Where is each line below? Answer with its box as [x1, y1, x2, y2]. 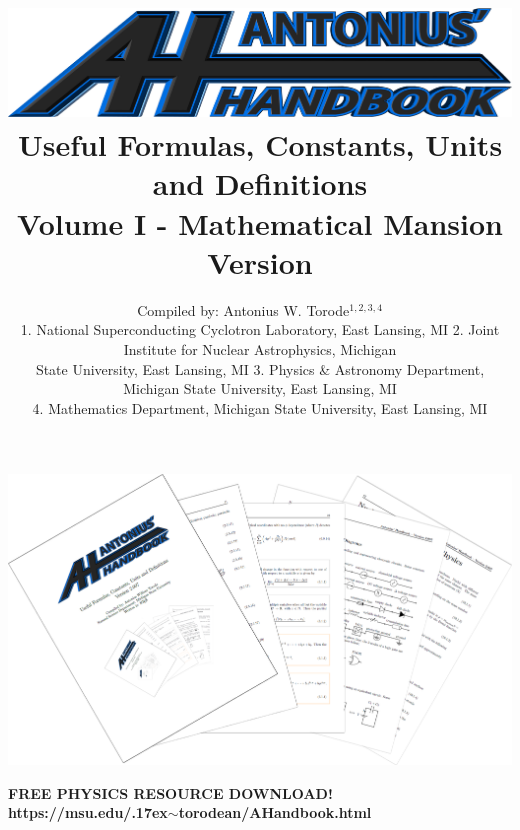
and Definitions [152, 163, 368, 204]
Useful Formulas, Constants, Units [17, 124, 503, 165]
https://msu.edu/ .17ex [8, 802, 168, 823]
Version [207, 241, 313, 282]
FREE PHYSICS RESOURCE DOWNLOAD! [8, 782, 333, 803]
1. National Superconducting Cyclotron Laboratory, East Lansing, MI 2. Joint [20, 319, 500, 340]
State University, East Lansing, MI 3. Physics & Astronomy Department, [35, 358, 485, 379]
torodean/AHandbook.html [178, 802, 372, 823]
